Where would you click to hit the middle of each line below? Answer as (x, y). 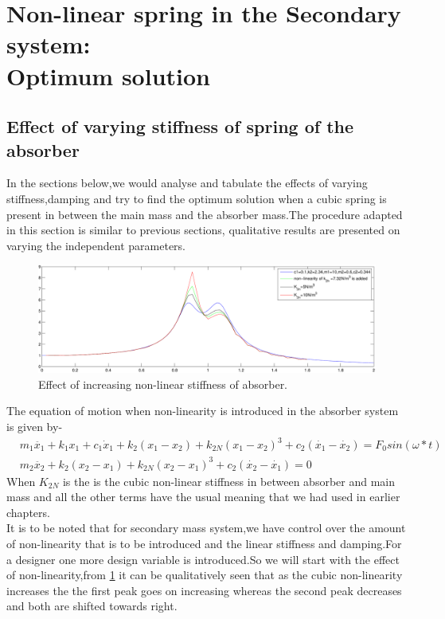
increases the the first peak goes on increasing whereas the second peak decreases (204, 590)
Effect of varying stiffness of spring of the (180, 126)
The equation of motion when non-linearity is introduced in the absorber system (203, 411)
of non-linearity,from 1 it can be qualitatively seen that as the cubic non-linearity (205, 575)
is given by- (35, 426)
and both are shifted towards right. (92, 606)
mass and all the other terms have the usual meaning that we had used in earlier (203, 497)
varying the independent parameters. (96, 245)
